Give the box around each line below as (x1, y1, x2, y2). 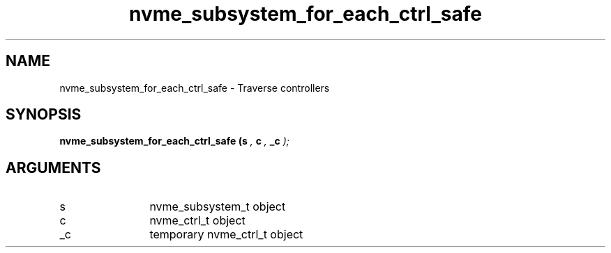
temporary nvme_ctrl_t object (149, 227, 303, 242)
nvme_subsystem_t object (149, 199, 286, 214)
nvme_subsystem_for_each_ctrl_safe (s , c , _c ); (59, 135, 289, 147)
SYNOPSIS (6, 106, 82, 124)
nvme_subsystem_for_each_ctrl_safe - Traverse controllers (59, 81, 330, 94)
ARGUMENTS (6, 158, 101, 177)
